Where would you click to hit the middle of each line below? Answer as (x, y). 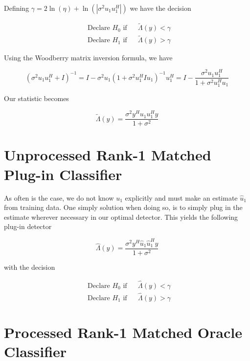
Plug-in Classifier (63, 174)
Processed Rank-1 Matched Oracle (123, 332)
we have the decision (160, 8)
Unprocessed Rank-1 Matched (108, 155)
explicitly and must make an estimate (181, 197)
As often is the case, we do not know (59, 197)
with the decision (30, 267)
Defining (17, 8)
